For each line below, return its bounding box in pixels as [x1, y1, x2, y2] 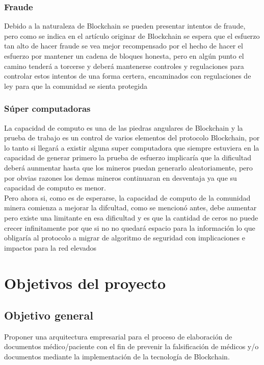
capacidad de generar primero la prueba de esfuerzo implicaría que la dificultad [4, 152, 251, 163]
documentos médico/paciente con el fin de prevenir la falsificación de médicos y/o [4, 341, 259, 352]
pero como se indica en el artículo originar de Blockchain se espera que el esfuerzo [4, 30, 260, 41]
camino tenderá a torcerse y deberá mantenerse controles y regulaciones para [4, 60, 244, 71]
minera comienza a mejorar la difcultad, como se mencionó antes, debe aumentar [4, 202, 257, 213]
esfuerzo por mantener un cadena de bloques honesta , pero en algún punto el [4, 51, 244, 61]
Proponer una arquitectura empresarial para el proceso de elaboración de [4, 331, 232, 342]
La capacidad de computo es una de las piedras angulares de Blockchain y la [4, 122, 243, 133]
